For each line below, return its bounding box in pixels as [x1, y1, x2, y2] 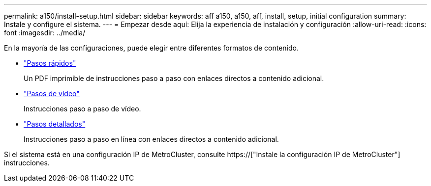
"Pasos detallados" [24, 120, 86, 128]
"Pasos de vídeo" [24, 89, 80, 98]
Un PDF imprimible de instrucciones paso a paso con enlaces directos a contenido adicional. [24, 74, 324, 82]
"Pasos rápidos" [24, 59, 76, 67]
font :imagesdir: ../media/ [4, 28, 86, 37]
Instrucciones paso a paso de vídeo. [24, 105, 141, 113]
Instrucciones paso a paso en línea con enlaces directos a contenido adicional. [24, 135, 279, 143]
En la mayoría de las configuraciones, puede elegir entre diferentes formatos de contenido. [4, 44, 299, 52]
